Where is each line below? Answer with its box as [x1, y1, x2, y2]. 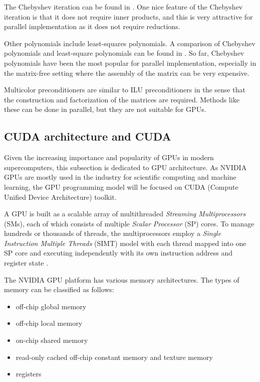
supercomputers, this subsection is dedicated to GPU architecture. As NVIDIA [4, 162, 247, 172]
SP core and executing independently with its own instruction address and [4, 247, 233, 258]
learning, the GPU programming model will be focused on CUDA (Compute [4, 181, 238, 192]
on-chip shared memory [16, 335, 88, 345]
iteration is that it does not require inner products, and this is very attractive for [4, 11, 253, 22]
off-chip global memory [16, 301, 87, 311]
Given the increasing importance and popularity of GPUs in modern [4, 152, 214, 163]
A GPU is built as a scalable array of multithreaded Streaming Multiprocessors [4, 208, 246, 219]
